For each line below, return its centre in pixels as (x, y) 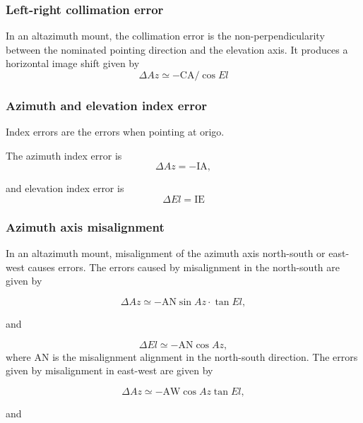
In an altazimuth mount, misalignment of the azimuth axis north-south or (166, 253)
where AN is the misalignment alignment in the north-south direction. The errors (182, 356)
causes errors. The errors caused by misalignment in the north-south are (184, 267)
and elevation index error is (65, 188)
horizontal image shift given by (73, 63)
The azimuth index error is (64, 155)
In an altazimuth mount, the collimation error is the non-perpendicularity (165, 36)
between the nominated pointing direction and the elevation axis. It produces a (177, 49)
